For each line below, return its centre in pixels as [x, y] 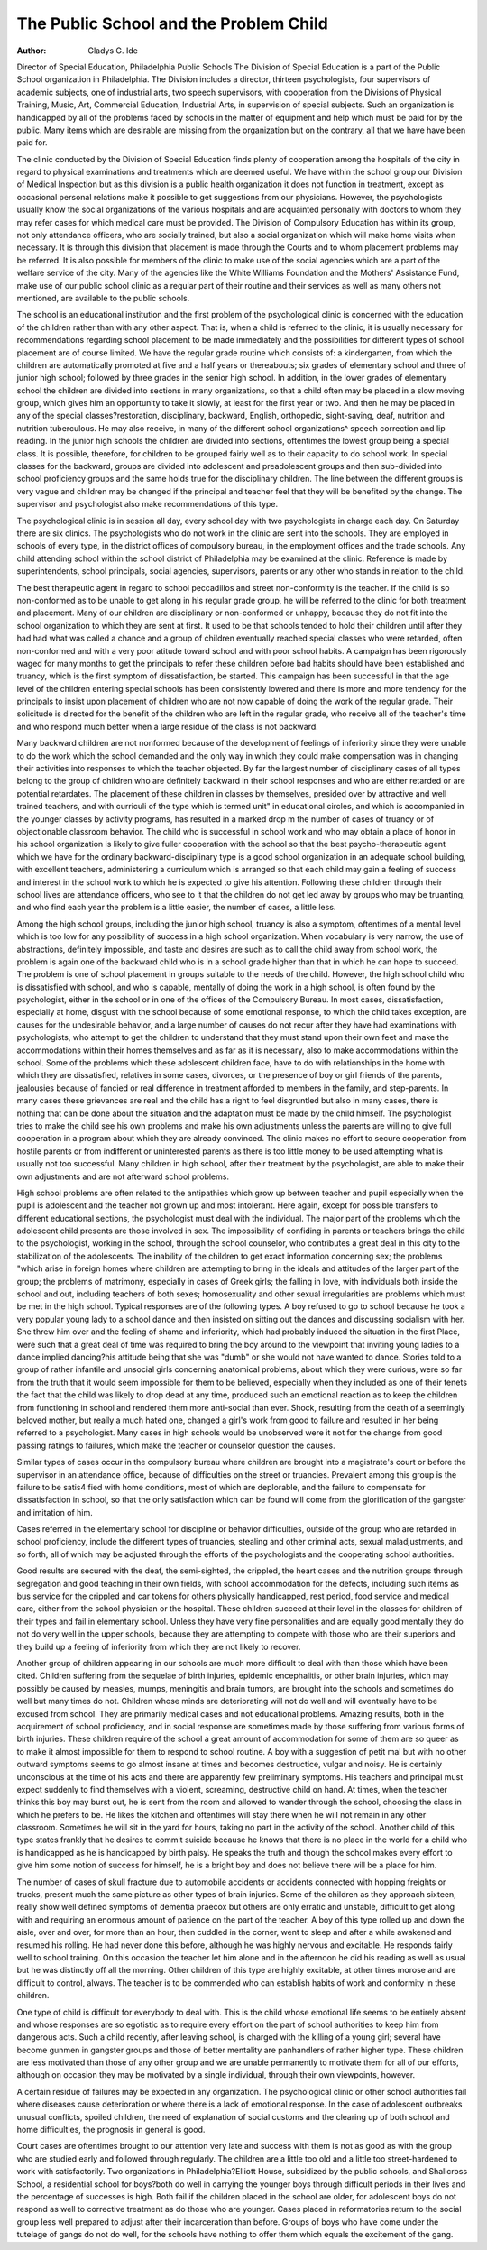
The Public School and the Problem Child [172, 23]
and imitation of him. [55, 1512]
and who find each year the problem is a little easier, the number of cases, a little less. [176, 908]
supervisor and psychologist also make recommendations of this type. [147, 504]
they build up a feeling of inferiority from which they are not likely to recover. [159, 1646]
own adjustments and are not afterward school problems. [123, 1176]
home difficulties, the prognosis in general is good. [111, 2130]
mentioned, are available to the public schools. [103, 298]
